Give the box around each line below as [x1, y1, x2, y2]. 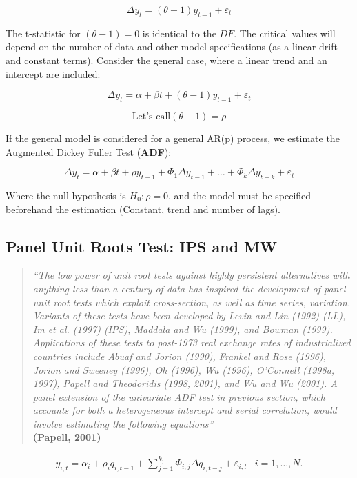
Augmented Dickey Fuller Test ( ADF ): [6, 144, 172, 159]
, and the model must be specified [168, 188, 312, 202]
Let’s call [132, 111, 171, 121]
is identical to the [142, 26, 216, 40]
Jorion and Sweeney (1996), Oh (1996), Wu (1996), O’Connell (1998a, [32, 362, 335, 377]
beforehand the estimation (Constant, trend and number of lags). [6, 201, 280, 216]
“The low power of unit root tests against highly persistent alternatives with [32, 268, 350, 282]
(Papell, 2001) [32, 430, 101, 444]
